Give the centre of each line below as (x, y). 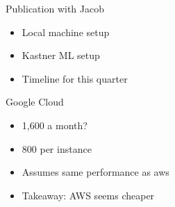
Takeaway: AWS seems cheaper (88, 195)
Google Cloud (35, 102)
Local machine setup (66, 32)
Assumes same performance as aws (95, 172)
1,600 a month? (55, 125)
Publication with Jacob (55, 8)
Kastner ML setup (61, 55)
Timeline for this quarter (75, 78)
